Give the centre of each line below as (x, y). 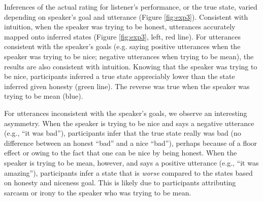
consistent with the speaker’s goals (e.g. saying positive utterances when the (122, 46)
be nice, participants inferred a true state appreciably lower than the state (120, 76)
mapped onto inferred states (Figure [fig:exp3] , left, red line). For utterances (123, 36)
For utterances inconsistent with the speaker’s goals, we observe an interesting (126, 113)
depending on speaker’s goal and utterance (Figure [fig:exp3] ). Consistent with (126, 16)
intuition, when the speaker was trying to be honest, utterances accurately (120, 27)
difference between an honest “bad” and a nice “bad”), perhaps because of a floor (131, 143)
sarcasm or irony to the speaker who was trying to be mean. (98, 192)
